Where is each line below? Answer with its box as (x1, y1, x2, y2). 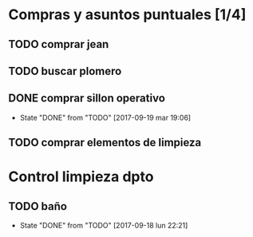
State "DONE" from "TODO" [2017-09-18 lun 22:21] (19, 221, 188, 231)
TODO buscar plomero (8, 64, 122, 77)
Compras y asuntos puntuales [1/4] (8, 6, 247, 24)
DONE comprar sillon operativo (8, 92, 166, 105)
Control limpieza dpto (8, 168, 154, 186)
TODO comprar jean (8, 38, 109, 51)
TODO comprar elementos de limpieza (8, 136, 202, 149)
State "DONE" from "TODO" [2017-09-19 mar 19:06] (19, 113, 192, 122)
